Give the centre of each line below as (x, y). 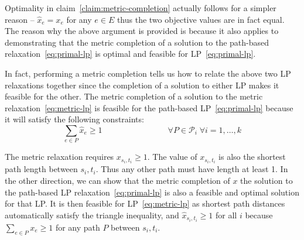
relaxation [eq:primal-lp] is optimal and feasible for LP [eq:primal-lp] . (130, 54)
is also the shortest (252, 157)
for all (226, 215)
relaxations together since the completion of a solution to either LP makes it (142, 85)
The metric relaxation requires (59, 157)
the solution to (267, 180)
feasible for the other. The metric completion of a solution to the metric (134, 96)
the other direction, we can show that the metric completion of (117, 180)
